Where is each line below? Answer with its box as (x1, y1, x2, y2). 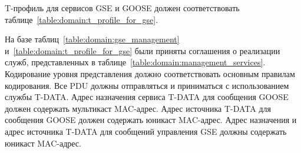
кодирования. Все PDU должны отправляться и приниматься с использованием (5, 79, 289, 91)
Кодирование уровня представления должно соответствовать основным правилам (5, 67, 295, 79)
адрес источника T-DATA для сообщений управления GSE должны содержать (5, 125, 287, 137)
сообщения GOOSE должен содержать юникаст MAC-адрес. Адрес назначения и (5, 114, 297, 126)
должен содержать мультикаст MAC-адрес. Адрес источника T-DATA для (5, 102, 271, 114)
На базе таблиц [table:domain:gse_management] (5, 33, 180, 45)
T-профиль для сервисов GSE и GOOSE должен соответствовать (5, 2, 240, 14)
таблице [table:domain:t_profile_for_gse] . (5, 13, 158, 25)
